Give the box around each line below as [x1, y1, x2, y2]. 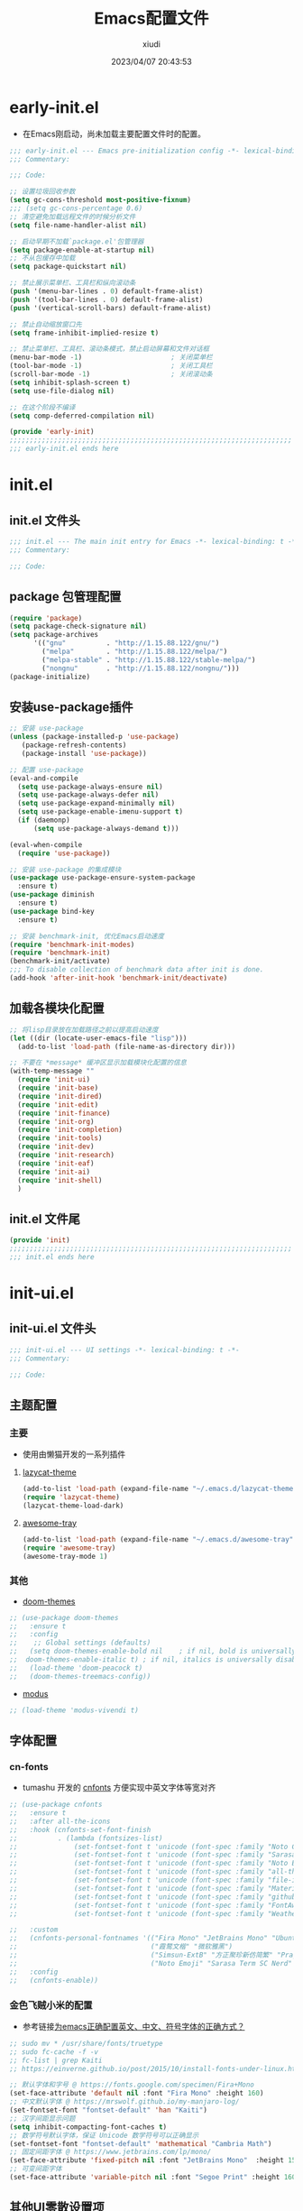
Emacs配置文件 [94, 8, 209, 29]
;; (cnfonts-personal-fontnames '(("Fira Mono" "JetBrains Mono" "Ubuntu [9, 1934, 300, 1943]
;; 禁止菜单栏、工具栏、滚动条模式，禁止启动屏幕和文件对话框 [9, 345, 210, 354]
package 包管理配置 [9, 589, 122, 604]
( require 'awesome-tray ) [22, 1543, 116, 1552]
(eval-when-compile [9, 840, 83, 849]
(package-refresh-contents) [21, 741, 127, 750]
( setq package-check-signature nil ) [9, 622, 147, 631]
